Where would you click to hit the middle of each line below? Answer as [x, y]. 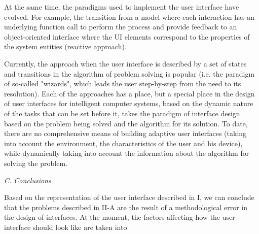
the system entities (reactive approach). [65, 46]
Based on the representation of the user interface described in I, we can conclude [129, 197]
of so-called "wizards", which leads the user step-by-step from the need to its [123, 83]
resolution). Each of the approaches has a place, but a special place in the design [129, 93]
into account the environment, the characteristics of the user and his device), [123, 143]
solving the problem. [36, 163]
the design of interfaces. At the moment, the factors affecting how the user [120, 217]
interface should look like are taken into [66, 227]
